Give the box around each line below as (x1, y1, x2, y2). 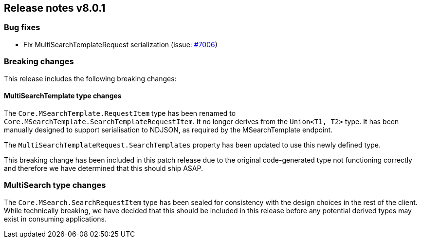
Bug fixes (4, 22, 40, 33)
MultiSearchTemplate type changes (4, 92, 122, 100)
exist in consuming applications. (4, 214, 107, 223)
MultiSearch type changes (4, 180, 106, 190)
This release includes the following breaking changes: (4, 74, 177, 83)
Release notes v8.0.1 (4, 2, 106, 14)
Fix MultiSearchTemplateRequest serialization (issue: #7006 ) (23, 40, 218, 49)
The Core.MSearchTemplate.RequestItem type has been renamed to (4, 109, 236, 117)
